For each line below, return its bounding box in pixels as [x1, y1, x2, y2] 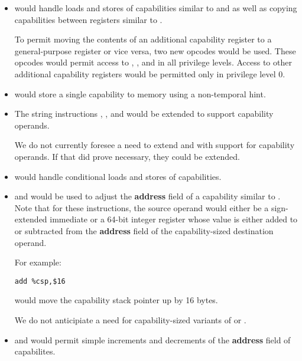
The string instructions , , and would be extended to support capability [14, 107, 274, 120]
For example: [14, 256, 61, 268]
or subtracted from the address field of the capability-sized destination [14, 224, 274, 237]
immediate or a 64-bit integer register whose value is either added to [50, 213, 298, 225]
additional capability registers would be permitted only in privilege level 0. [14, 67, 285, 80]
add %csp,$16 [14, 277, 66, 285]
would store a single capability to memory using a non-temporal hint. [14, 87, 266, 100]
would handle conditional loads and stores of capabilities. [14, 170, 222, 182]
